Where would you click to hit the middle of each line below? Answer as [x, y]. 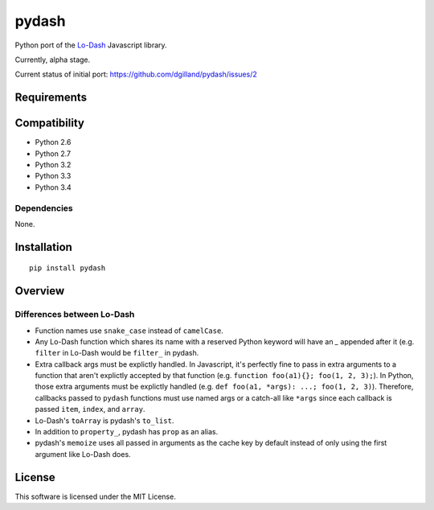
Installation [43, 247]
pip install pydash [68, 268]
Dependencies [44, 208]
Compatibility [49, 123]
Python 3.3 [53, 176]
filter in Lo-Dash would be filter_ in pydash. [117, 353]
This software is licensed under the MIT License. [95, 496]
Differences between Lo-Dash [75, 315]
